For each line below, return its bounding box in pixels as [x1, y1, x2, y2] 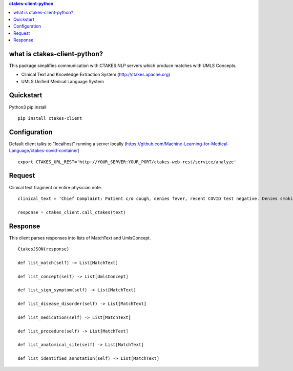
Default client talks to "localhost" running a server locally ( [9, 141, 126, 147]
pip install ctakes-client [18, 115, 83, 121]
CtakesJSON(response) [18, 246, 69, 252]
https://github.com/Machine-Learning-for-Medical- [126, 141, 230, 147]
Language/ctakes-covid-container [9, 148, 78, 153]
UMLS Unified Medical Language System [21, 78, 104, 84]
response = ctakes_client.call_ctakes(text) [18, 209, 126, 215]
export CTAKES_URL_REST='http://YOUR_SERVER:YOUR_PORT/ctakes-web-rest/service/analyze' [18, 159, 237, 165]
